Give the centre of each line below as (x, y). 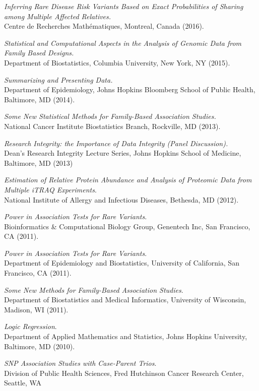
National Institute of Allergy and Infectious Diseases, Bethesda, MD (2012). (121, 199)
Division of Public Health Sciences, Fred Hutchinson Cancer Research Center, (124, 373)
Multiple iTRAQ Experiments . (50, 189)
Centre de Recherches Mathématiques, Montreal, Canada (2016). (104, 26)
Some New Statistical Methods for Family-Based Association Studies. (110, 116)
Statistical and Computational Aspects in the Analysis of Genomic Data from (123, 43)
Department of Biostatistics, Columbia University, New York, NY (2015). (117, 62)
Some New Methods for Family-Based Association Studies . (94, 289)
